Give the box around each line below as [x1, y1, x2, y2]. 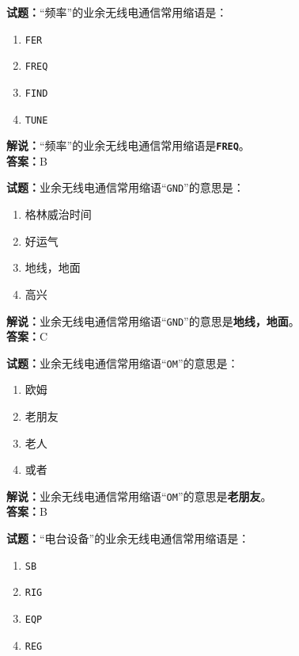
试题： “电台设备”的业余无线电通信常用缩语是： [6, 530, 250, 547]
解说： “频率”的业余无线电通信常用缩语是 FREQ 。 [6, 137, 250, 154]
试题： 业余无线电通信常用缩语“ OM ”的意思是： [6, 354, 239, 371]
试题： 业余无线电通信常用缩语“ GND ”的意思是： [6, 179, 244, 196]
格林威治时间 [25, 206, 92, 223]
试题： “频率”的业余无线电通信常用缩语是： [6, 4, 228, 20]
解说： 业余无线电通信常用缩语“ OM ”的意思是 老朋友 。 [6, 487, 272, 504]
